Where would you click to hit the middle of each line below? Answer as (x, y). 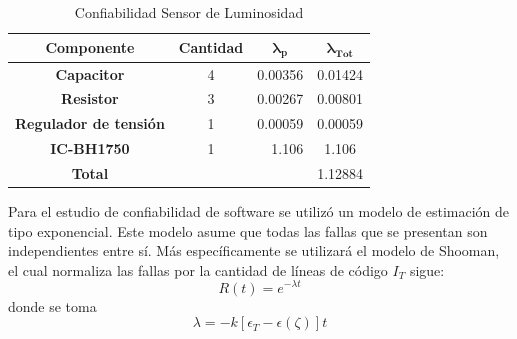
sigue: (427, 269)
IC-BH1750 (90, 148)
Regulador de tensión (90, 123)
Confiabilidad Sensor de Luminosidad (189, 12)
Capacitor (90, 73)
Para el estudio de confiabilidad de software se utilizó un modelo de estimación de (259, 211)
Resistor (90, 98)
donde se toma (52, 305)
